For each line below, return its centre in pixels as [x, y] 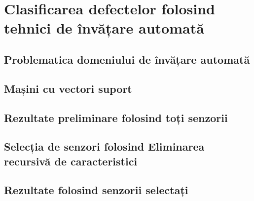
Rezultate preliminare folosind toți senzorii [116, 117]
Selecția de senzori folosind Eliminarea [104, 146]
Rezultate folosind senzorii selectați [96, 190]
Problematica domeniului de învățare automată [127, 59]
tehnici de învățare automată [104, 28]
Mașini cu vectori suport [68, 88]
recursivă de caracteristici [71, 161]
